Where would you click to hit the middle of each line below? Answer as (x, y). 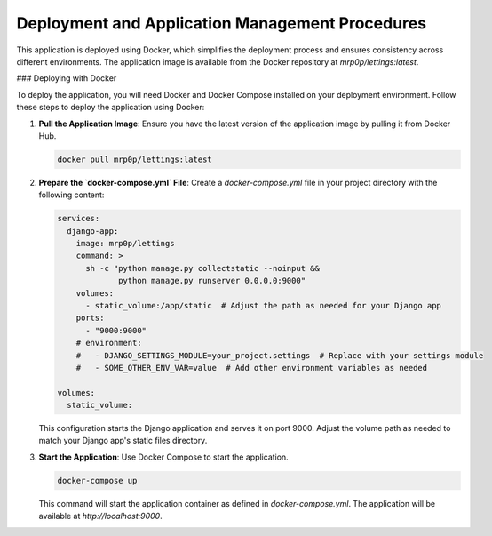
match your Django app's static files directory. (123, 441)
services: (79, 219)
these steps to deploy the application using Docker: (111, 108)
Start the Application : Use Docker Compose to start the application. (163, 457)
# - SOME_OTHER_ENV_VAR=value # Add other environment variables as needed (252, 368)
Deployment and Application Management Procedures (221, 23)
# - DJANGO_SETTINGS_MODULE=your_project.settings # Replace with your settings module (280, 355)
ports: (90, 318)
